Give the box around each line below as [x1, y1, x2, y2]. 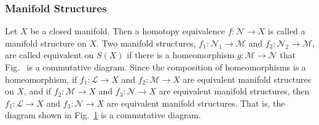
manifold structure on [5, 36, 87, 49]
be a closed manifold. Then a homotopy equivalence [30, 25, 225, 37]
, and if [24, 85, 52, 97]
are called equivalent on [5, 48, 94, 61]
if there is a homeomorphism [127, 48, 235, 61]
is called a [267, 25, 305, 37]
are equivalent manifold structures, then [159, 85, 310, 97]
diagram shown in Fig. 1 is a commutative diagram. [5, 108, 201, 121]
